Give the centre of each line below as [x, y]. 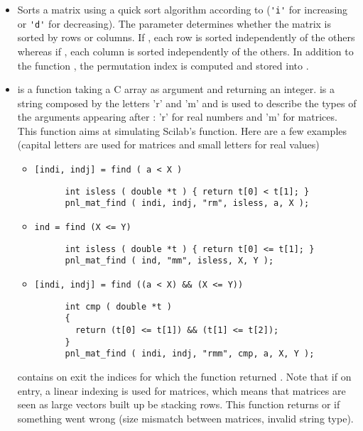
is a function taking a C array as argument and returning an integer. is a [176, 89]
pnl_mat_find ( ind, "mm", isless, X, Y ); [169, 261]
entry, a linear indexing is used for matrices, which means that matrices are [181, 390]
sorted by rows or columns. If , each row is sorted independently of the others [186, 37]
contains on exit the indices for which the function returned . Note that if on [184, 376]
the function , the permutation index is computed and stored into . [163, 65]
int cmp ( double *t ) [118, 306]
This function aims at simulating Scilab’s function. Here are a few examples [182, 130]
